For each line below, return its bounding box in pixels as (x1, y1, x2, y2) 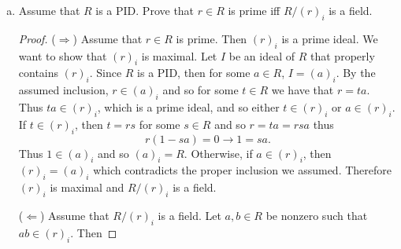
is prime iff (228, 2, 280, 18)
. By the (336, 64, 376, 81)
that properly (310, 47, 375, 64)
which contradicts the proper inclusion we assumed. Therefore (93, 162, 392, 178)
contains (18, 64, 59, 81)
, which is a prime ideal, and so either (97, 98, 280, 115)
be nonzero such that (265, 207, 368, 223)
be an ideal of (228, 47, 295, 64)
